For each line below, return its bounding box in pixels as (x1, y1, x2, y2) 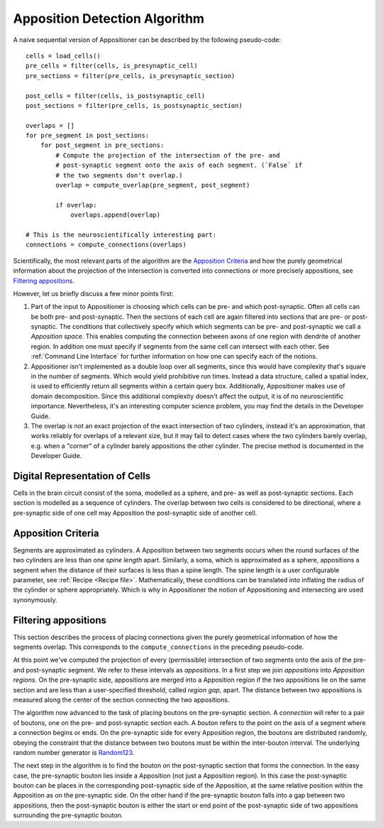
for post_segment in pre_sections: (40, 141, 165, 149)
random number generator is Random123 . (13, 748, 135, 756)
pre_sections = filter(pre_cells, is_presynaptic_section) (26, 72, 235, 80)
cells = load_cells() (26, 52, 101, 60)
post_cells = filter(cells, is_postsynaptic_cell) (26, 92, 206, 99)
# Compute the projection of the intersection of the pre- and (55, 151, 280, 159)
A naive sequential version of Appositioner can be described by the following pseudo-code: (13, 36, 282, 44)
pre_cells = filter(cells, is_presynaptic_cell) (26, 62, 198, 70)
